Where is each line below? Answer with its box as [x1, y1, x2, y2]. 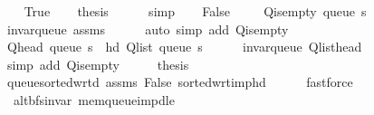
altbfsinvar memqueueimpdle [13, 90, 175, 109]
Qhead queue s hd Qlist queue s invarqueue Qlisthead [6, 37, 362, 56]
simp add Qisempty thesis [6, 54, 189, 73]
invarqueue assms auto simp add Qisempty [6, 19, 289, 38]
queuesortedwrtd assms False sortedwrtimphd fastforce [6, 72, 353, 91]
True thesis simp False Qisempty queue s [24, 2, 367, 20]
